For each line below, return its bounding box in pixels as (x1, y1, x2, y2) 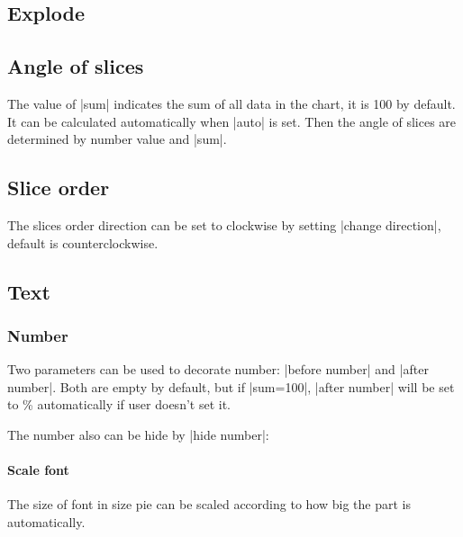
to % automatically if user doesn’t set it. (7, 395, 231, 414)
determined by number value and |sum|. (7, 130, 227, 148)
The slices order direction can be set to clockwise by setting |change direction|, (7, 215, 441, 234)
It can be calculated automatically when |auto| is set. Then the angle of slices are (7, 112, 457, 130)
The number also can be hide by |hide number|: (7, 425, 269, 443)
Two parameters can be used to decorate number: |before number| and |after (7, 360, 429, 379)
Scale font (7, 461, 69, 479)
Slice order (7, 174, 110, 201)
